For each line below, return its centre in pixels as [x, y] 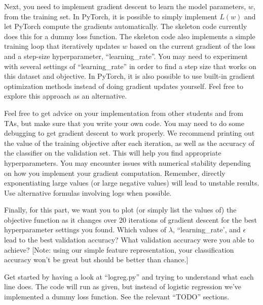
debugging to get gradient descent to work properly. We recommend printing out [129, 133]
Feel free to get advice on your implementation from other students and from [124, 113]
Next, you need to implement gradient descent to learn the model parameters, [125, 6]
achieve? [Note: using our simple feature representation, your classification [119, 249]
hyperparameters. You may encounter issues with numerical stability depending [127, 162]
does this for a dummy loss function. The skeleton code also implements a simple [130, 36]
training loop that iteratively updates [62, 46]
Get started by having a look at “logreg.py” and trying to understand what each [129, 276]
